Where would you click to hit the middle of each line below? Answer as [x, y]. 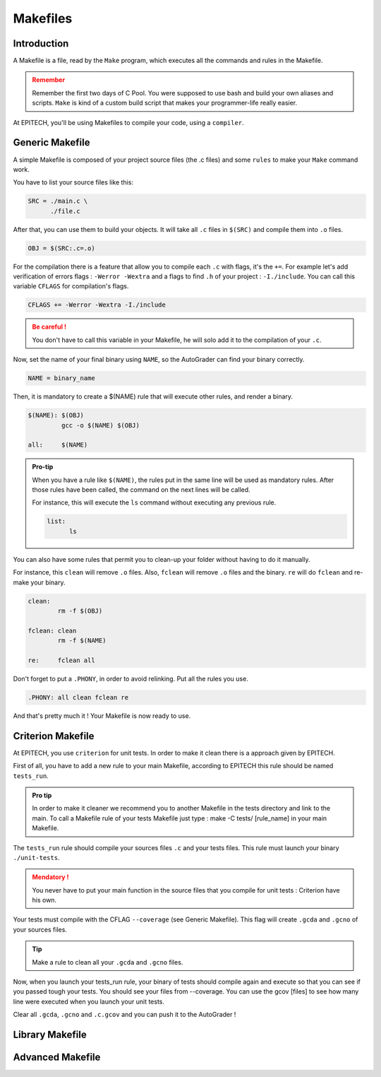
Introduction [41, 43]
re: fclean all [61, 660]
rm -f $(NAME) [82, 641]
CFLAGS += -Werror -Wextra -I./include [97, 305]
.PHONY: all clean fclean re [78, 697]
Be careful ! [49, 327]
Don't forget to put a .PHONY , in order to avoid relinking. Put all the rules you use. [131, 678]
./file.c [65, 211]
